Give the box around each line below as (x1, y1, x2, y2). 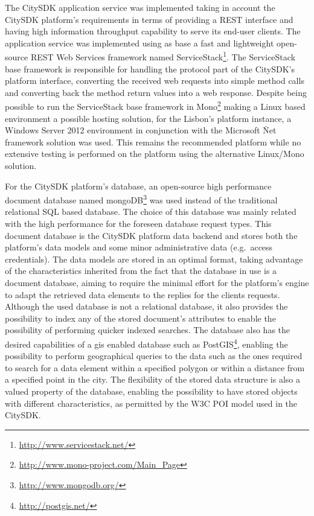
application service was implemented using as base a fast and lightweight (5, 36, 274, 49)
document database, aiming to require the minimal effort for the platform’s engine (5, 276, 309, 289)
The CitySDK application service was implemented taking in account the (5, 1, 275, 13)
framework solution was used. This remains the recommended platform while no (5, 135, 301, 148)
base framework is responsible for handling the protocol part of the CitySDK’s (5, 62, 295, 75)
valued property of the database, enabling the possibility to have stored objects (5, 385, 298, 398)
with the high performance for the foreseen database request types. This (5, 217, 272, 230)
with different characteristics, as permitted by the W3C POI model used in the (5, 397, 298, 409)
